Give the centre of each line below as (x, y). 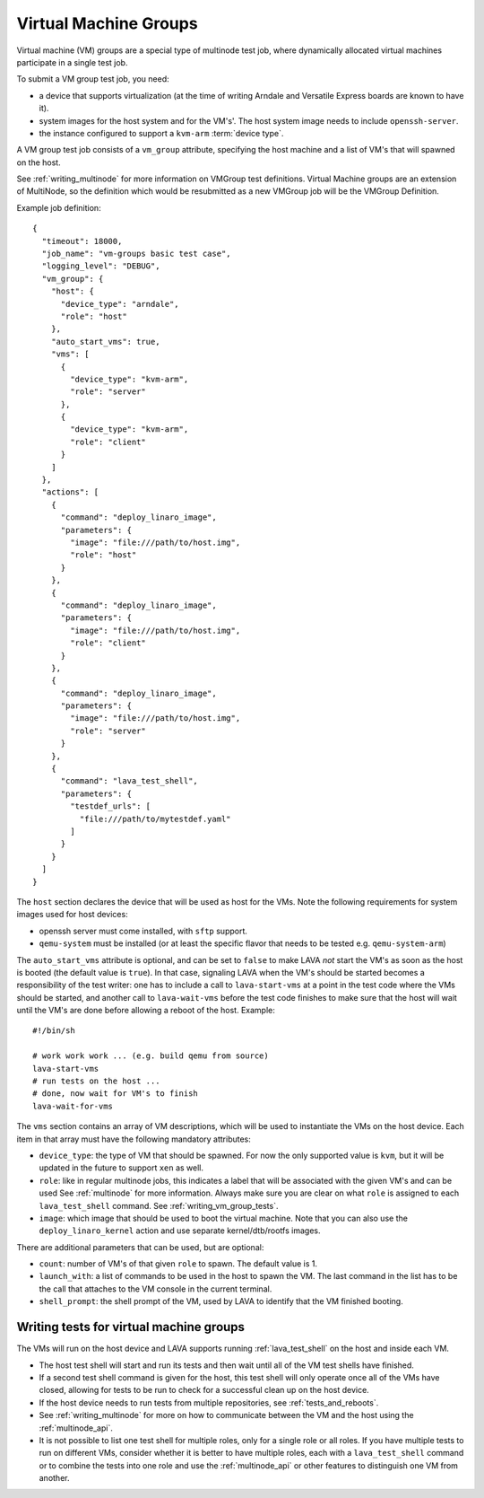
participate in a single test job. (72, 62)
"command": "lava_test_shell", (130, 781)
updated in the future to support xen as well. (121, 1168)
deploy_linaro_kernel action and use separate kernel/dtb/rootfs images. (180, 1231)
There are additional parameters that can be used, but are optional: (140, 1247)
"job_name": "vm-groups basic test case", (137, 254)
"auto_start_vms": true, (105, 342)
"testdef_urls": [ (111, 806)
